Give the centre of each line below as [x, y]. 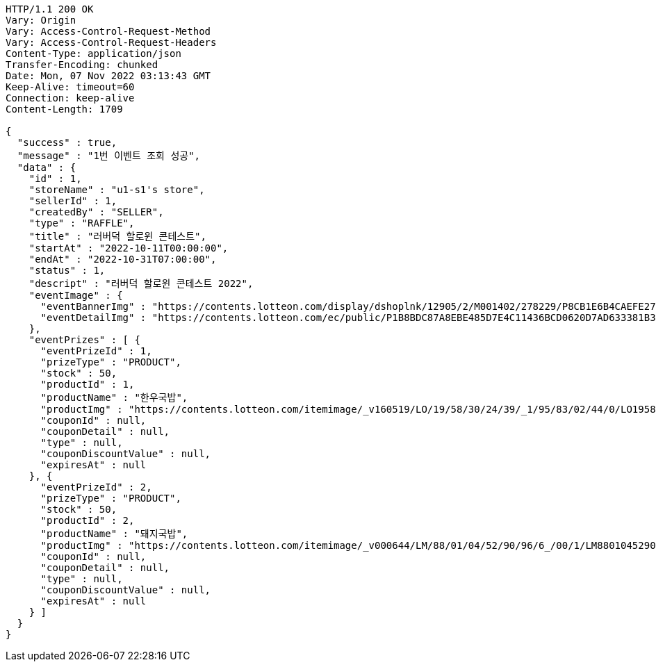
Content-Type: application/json [93, 53]
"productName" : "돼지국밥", [114, 534]
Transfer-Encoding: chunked [82, 65]
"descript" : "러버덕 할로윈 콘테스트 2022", [141, 283]
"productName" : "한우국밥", [114, 397]
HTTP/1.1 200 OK [50, 9]
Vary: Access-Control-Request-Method [108, 31]
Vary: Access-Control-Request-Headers [111, 42]
